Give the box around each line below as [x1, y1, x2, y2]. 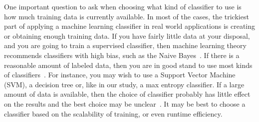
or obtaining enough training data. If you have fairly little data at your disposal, [4, 30, 250, 41]
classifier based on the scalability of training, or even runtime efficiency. [4, 108, 223, 119]
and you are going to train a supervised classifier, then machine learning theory [4, 40, 247, 51]
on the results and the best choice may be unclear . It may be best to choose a [4, 98, 246, 109]
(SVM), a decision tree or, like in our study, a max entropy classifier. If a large [4, 79, 245, 89]
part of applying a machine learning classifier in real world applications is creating [4, 21, 256, 31]
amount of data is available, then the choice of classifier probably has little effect [4, 89, 251, 99]
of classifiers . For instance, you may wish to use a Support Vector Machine [4, 69, 236, 80]
